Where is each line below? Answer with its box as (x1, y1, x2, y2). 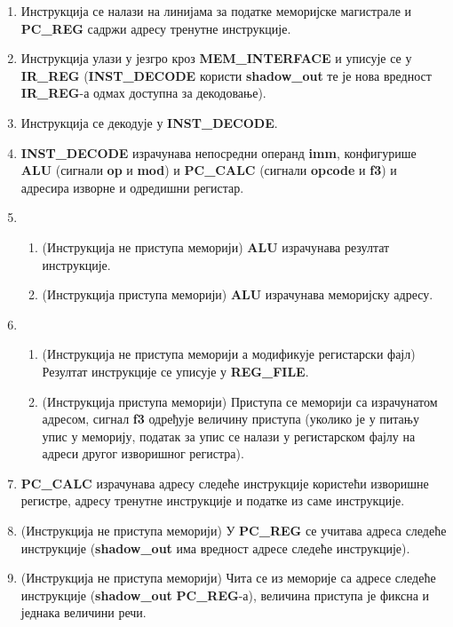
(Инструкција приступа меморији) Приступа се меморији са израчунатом (42, 392, 438, 410)
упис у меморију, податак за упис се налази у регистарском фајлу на (42, 426, 416, 445)
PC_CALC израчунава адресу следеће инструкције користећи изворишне (20, 473, 429, 492)
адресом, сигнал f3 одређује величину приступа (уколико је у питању (42, 409, 419, 428)
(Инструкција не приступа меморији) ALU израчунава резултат (42, 237, 390, 256)
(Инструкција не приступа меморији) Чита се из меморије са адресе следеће (20, 568, 436, 587)
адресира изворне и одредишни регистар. (20, 178, 244, 196)
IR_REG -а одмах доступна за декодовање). (20, 83, 266, 102)
